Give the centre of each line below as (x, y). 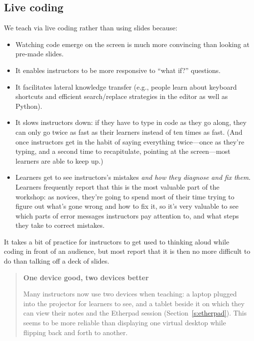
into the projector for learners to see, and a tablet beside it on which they (134, 303)
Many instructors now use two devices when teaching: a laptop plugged (130, 294)
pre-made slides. (39, 54)
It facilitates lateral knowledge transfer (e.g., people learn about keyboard (126, 86)
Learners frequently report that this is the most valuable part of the (117, 186)
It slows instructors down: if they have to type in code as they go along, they (131, 122)
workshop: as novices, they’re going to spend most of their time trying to (125, 196)
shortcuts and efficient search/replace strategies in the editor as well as (122, 96)
